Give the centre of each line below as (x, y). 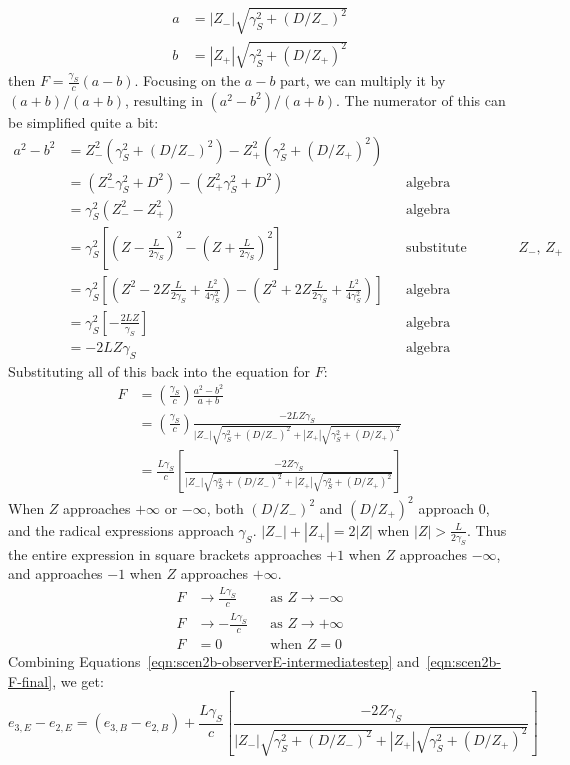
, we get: (78, 680)
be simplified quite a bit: (83, 121)
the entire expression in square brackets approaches (165, 553)
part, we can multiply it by (363, 80)
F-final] (30, 680)
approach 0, (454, 507)
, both (225, 507)
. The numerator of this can (421, 99)
